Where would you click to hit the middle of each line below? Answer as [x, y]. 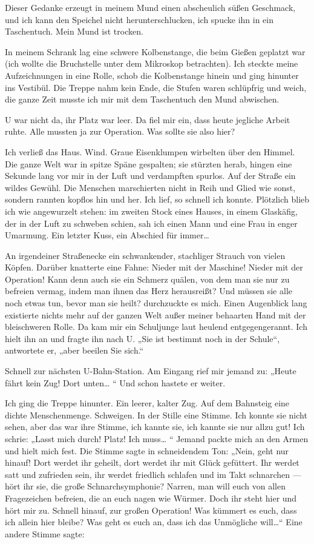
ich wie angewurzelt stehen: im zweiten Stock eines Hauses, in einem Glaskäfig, [151, 211]
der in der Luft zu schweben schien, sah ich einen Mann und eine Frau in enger [151, 223]
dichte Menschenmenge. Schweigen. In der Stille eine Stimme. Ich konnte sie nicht [156, 415]
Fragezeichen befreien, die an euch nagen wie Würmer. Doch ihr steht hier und [151, 498]
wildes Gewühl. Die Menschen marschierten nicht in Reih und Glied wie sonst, [150, 187]
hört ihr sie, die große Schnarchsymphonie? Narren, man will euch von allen [145, 486]
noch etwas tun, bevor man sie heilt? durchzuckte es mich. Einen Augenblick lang [156, 303]
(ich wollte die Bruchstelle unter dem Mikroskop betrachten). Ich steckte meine [152, 63]
